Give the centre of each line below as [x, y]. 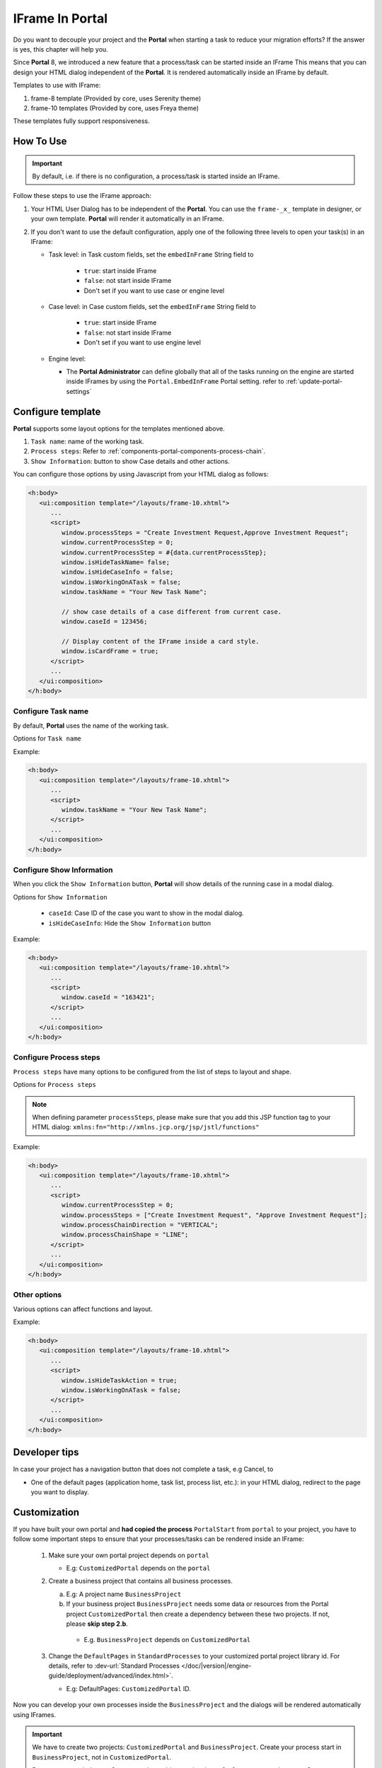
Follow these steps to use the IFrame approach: [82, 196]
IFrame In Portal [60, 18]
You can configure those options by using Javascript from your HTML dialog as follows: [141, 475]
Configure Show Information [63, 870]
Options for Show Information [60, 897]
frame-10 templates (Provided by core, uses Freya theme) [115, 108]
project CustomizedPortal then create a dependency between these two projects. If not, [198, 1614]
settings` [79, 391]
